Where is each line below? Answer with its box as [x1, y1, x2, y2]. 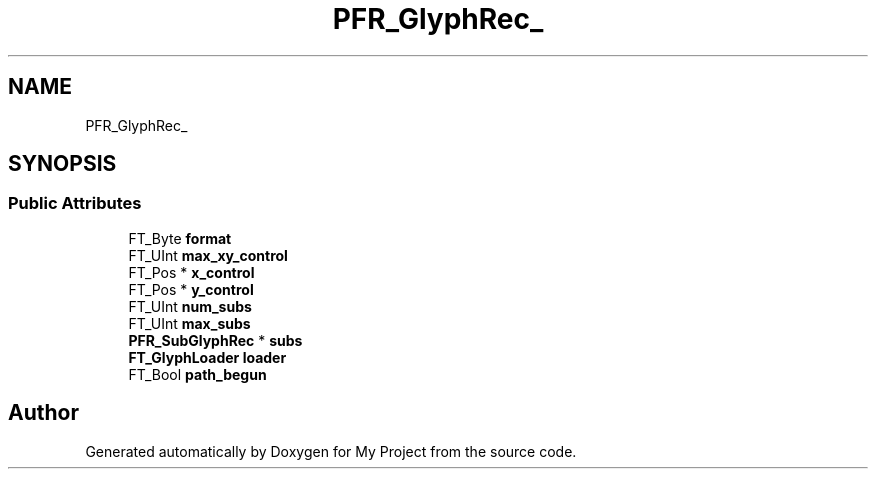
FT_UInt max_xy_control [128, 246, 288, 264]
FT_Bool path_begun [128, 365, 267, 383]
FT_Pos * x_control [128, 263, 255, 281]
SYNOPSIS [8, 151, 117, 177]
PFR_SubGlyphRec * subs [128, 331, 303, 349]
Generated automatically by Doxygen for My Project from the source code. [85, 442, 577, 460]
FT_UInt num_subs [128, 297, 252, 315]
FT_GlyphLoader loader [128, 348, 287, 366]
